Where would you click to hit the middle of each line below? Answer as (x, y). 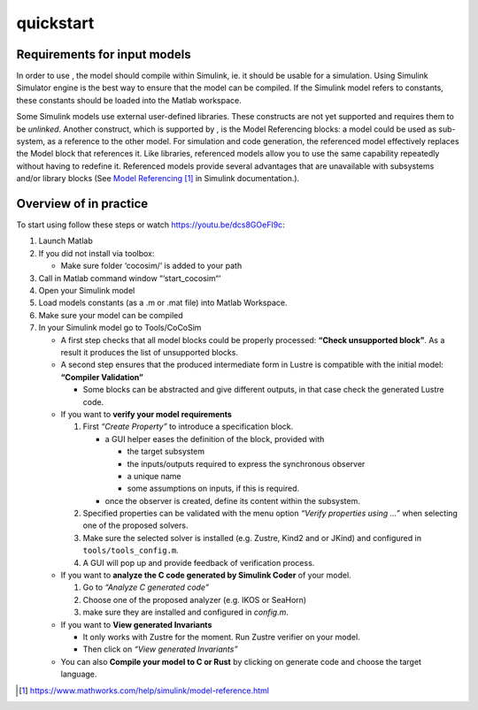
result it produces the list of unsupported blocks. (150, 352)
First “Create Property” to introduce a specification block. (188, 427)
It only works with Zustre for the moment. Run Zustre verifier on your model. (221, 637)
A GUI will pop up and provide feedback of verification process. (199, 562)
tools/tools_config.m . (131, 550)
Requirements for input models (104, 54)
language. (79, 674)
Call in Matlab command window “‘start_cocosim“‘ (130, 278)
